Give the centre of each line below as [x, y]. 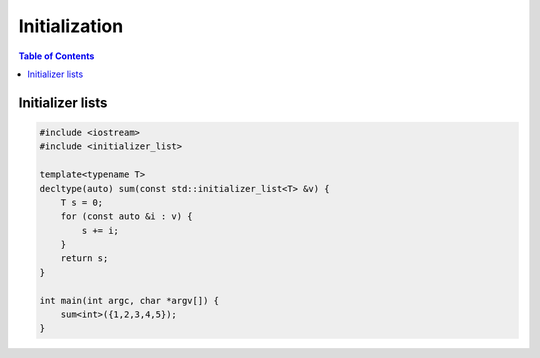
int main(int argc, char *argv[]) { [129, 300]
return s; [84, 258]
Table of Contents [56, 56]
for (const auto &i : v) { [127, 216]
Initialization [71, 26]
